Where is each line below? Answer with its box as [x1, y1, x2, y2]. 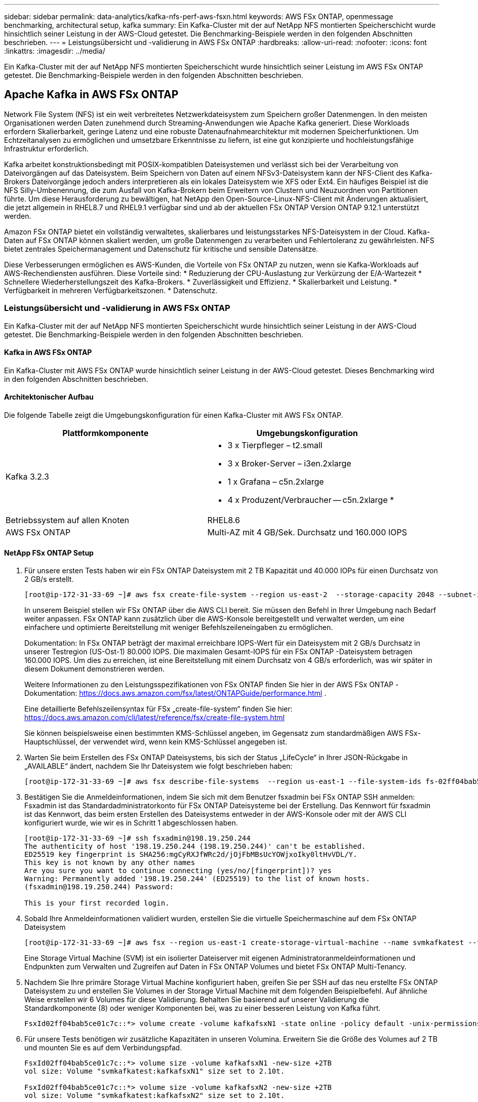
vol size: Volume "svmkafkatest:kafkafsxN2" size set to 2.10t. [24, 1091, 285, 1100]
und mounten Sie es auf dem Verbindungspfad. [24, 1043, 182, 1052]
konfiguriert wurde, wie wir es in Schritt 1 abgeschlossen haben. [24, 818, 238, 828]
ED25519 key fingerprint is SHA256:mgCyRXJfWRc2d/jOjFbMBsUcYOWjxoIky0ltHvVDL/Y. [24, 850, 357, 859]
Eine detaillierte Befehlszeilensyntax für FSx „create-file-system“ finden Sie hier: [24, 704, 293, 714]
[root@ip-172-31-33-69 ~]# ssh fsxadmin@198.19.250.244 [24, 834, 251, 843]
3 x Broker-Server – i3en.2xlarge [227, 458, 351, 469]
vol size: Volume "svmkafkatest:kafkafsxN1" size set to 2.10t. [24, 1067, 285, 1076]
